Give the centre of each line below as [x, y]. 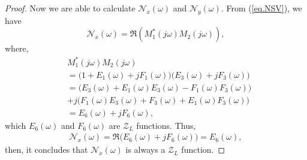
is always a [145, 150]
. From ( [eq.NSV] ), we [261, 8]
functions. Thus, [166, 125]
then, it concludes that [46, 150]
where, [17, 48]
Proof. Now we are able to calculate [70, 8]
